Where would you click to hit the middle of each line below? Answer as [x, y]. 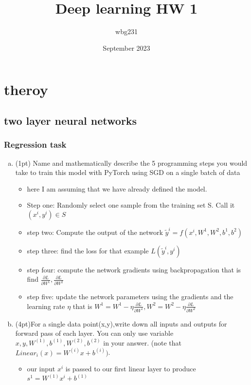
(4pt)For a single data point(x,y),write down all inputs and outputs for [121, 323]
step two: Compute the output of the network [95, 232]
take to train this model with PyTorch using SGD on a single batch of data [128, 172]
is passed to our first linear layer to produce [131, 369]
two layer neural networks [71, 120]
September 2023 [126, 48]
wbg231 [126, 31]
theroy [26, 89]
